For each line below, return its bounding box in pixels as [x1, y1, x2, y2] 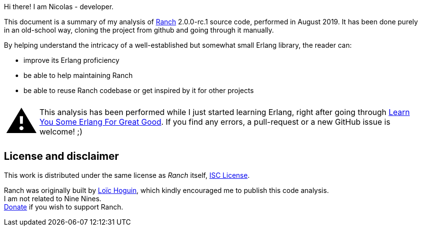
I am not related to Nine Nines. [4, 194, 102, 203]
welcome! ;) [39, 126, 83, 136]
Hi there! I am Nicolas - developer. [4, 2, 114, 11]
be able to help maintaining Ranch [23, 71, 133, 79]
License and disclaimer [4, 150, 119, 163]
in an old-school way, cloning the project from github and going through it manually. [4, 26, 274, 34]
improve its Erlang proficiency [23, 56, 120, 64]
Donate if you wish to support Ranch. [4, 202, 123, 211]
